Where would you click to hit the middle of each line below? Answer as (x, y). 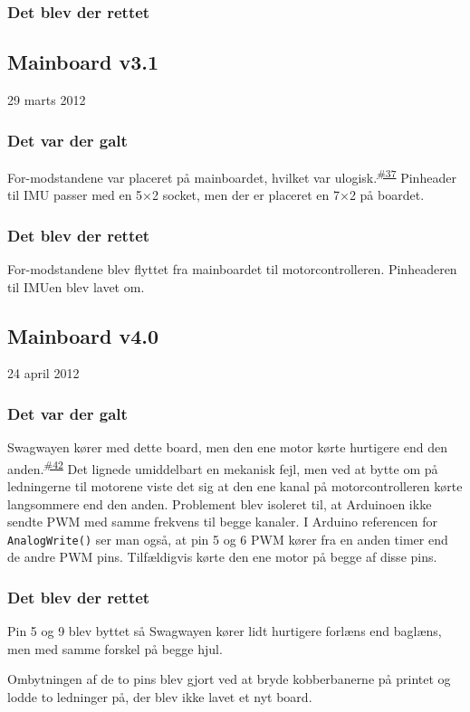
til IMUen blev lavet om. (76, 286)
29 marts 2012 (47, 100)
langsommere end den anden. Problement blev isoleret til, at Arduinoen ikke (220, 503)
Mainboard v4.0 (83, 335)
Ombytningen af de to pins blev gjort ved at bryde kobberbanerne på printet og (229, 679)
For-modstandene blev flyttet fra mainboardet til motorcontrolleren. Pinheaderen (232, 268)
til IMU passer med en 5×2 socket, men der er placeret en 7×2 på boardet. (216, 195)
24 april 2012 (43, 373)
